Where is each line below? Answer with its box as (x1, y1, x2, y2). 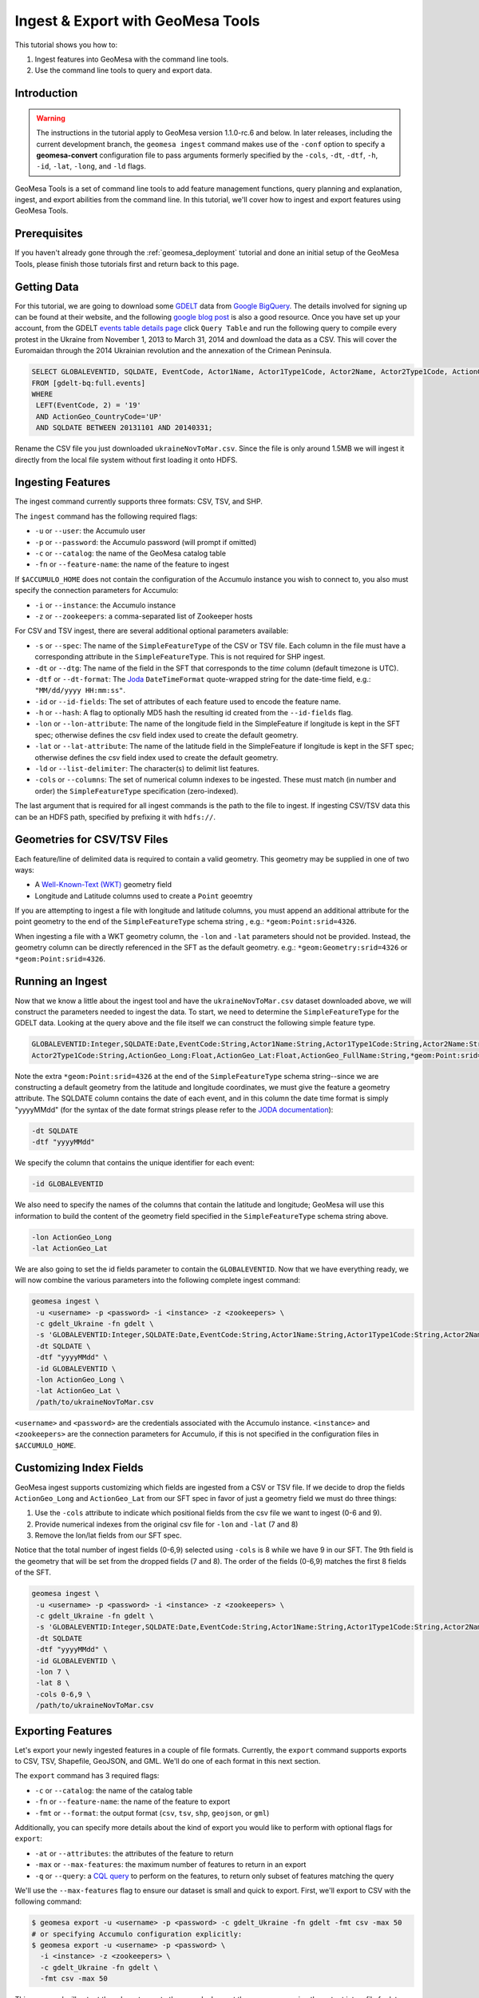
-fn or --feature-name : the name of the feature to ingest (34, 559, 229, 569)
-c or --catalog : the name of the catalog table (34, 1785, 193, 1795)
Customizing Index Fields (14, 1461, 144, 1475)
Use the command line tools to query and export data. (34, 66, 212, 75)
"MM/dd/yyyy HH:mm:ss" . (34, 686, 126, 695)
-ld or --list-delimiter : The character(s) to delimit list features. (34, 764, 259, 774)
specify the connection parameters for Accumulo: (14, 586, 179, 595)
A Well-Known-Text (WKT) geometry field (34, 880, 172, 890)
